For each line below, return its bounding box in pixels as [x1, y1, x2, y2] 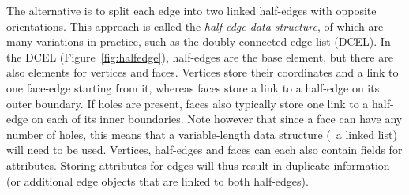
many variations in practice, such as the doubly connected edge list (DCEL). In [6, 33, 391, 50]
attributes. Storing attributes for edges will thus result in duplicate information [6, 156, 390, 173]
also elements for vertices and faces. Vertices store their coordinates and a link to [6, 64, 399, 81]
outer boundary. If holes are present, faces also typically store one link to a [6, 95, 369, 111]
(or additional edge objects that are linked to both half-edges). [6, 172, 309, 189]
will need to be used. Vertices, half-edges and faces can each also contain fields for [6, 141, 403, 158]
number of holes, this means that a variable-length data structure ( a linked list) [6, 126, 397, 142]
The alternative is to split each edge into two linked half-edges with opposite [6, 2, 377, 18]
